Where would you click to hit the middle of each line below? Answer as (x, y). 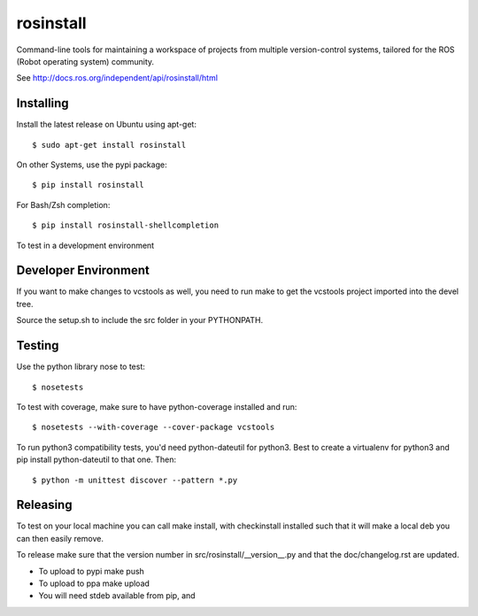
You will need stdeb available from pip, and (117, 596)
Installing (43, 103)
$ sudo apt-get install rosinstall (109, 145)
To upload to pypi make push (92, 571)
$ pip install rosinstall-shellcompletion (126, 225)
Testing (38, 346)
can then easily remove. (60, 538)
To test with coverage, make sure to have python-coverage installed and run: (157, 406)
